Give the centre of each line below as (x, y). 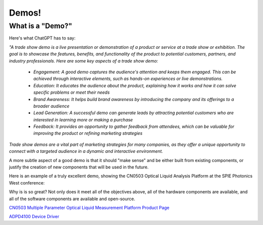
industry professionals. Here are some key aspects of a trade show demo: (84, 61)
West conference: (27, 183)
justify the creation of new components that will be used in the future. (79, 167)
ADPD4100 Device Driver (34, 217)
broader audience (51, 106)
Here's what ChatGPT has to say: (42, 38)
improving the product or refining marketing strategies (88, 133)
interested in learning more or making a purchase (83, 120)
